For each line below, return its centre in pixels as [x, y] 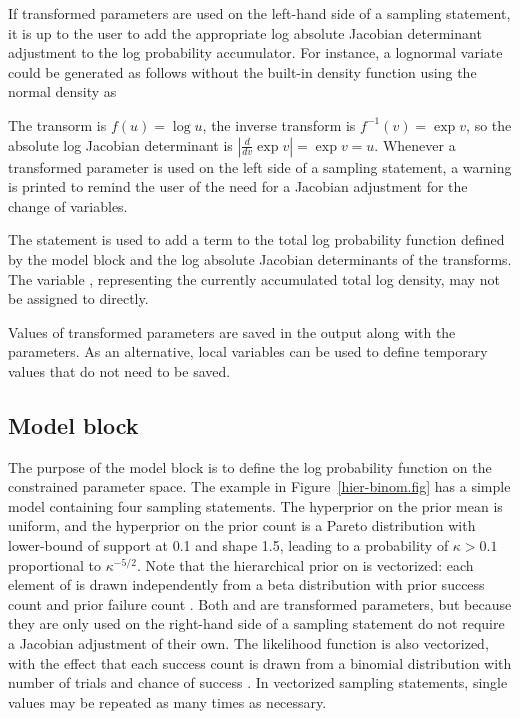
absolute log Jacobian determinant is [120, 144]
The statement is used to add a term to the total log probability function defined [256, 239]
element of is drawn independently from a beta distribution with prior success [246, 584]
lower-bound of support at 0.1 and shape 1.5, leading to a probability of [228, 545]
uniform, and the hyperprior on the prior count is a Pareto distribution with [242, 525]
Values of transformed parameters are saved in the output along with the [232, 331]
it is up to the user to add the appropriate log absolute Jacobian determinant [245, 32]
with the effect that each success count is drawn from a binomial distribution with [260, 662]
